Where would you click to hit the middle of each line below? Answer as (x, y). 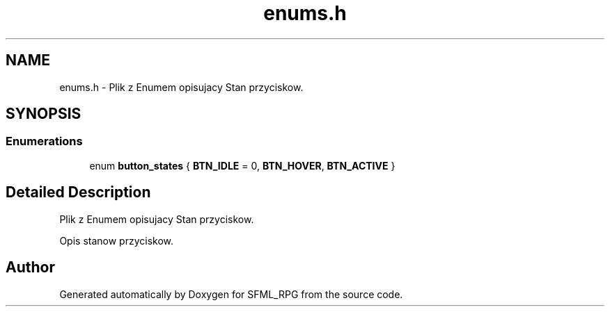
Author (30, 268)
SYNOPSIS (44, 114)
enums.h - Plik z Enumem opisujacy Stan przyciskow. (181, 87)
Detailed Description (78, 192)
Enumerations (44, 141)
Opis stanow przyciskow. (117, 240)
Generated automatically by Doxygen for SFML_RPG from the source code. (231, 294)
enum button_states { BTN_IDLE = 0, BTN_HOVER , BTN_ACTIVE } (242, 165)
